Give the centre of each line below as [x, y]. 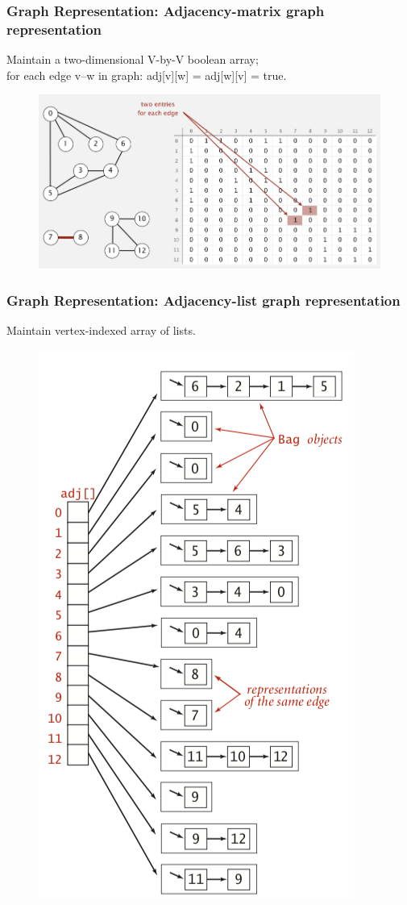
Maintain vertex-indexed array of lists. [101, 330]
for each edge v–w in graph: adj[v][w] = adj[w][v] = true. [147, 75]
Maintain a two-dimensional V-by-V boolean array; [133, 59]
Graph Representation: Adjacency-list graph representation [203, 300]
